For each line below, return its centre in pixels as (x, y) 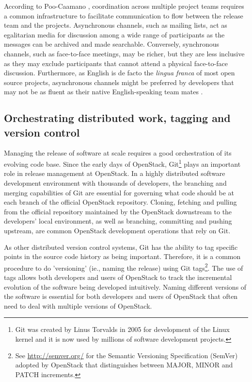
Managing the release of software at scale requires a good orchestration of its (118, 152)
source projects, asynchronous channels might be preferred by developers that (119, 82)
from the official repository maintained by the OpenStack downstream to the (118, 211)
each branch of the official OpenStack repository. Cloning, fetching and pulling (120, 202)
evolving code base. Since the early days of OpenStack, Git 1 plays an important (122, 163)
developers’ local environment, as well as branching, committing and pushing (118, 221)
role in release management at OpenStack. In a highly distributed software (115, 173)
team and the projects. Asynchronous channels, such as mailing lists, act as (116, 25)
